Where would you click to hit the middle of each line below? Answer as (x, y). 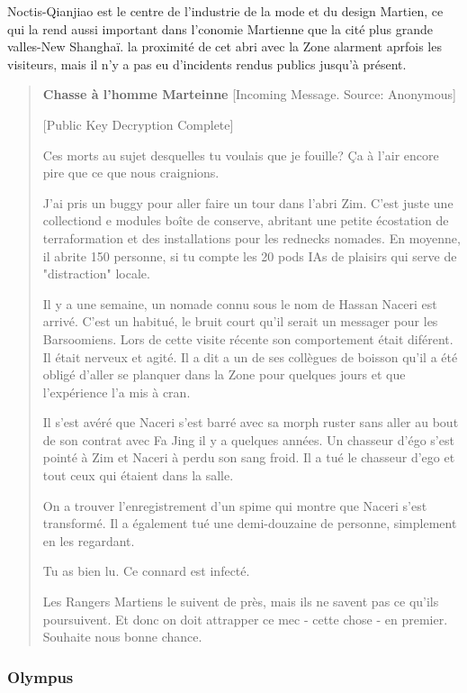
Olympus (40, 676)
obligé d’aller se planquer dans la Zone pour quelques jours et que (224, 374)
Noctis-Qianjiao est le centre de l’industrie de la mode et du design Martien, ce (225, 11)
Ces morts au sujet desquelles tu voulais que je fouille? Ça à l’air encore (241, 155)
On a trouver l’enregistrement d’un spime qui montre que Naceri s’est (235, 505)
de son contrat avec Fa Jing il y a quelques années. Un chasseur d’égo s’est (248, 439)
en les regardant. (89, 540)
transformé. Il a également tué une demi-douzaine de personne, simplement (250, 523)
